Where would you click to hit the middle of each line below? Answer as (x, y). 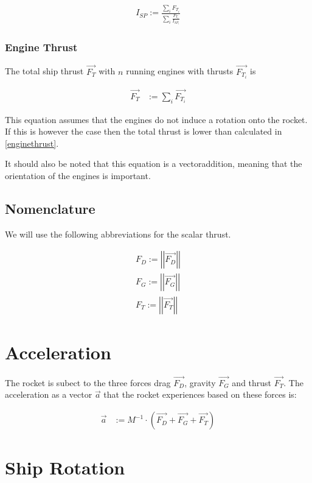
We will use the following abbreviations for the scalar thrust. (118, 234)
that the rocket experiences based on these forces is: (200, 394)
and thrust (252, 382)
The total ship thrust (44, 71)
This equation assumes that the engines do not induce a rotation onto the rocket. (156, 119)
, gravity (200, 382)
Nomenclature (50, 209)
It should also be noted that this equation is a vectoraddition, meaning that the (154, 164)
